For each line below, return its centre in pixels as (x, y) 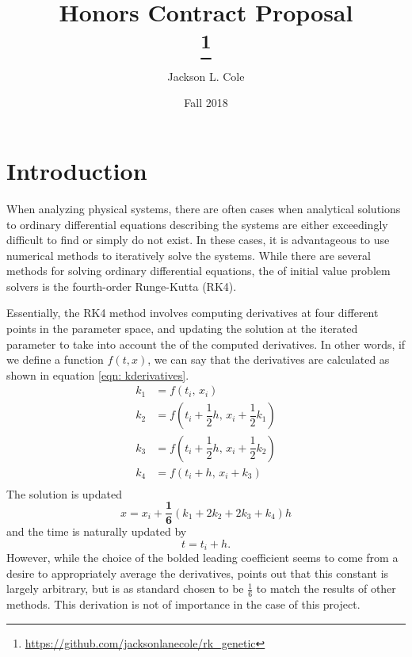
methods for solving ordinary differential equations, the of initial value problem (198, 271)
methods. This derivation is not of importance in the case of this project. (183, 604)
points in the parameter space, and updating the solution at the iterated (182, 328)
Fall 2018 (206, 103)
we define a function (55, 359)
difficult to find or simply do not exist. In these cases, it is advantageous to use (198, 240)
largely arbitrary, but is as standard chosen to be (125, 588)
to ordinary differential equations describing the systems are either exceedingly (197, 224)
